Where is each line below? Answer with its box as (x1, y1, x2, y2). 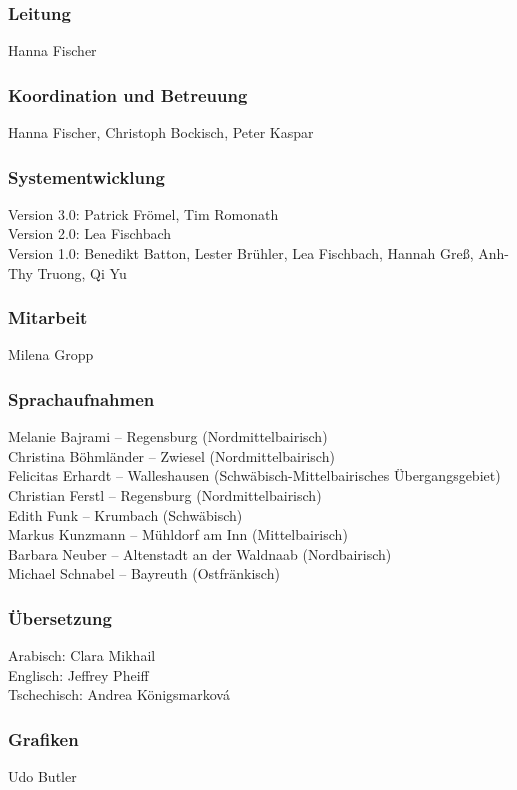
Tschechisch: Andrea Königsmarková (8, 684, 230, 705)
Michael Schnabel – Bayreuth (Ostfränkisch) (8, 563, 280, 584)
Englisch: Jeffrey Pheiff (8, 664, 149, 685)
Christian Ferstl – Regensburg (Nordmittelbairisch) (8, 485, 322, 506)
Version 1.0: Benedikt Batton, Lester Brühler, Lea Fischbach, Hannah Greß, (8, 243, 474, 264)
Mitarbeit (8, 305, 88, 330)
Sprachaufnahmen (8, 386, 155, 411)
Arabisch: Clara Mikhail (8, 645, 156, 666)
